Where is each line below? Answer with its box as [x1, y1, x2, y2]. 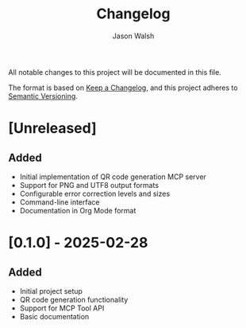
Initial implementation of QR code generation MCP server [19, 172, 206, 182]
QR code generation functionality [19, 295, 129, 304]
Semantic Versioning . [8, 91, 78, 100]
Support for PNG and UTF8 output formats [19, 180, 160, 189]
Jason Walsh [112, 31, 155, 41]
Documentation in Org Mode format [19, 205, 136, 215]
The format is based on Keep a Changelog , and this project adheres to [8, 83, 238, 92]
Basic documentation [19, 311, 90, 321]
